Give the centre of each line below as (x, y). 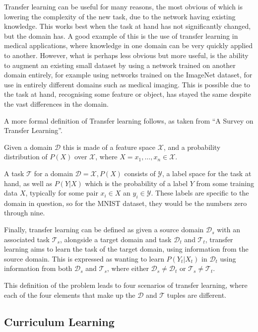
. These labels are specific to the (200, 193)
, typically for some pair (62, 193)
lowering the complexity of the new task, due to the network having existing (120, 16)
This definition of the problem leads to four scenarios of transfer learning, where (126, 285)
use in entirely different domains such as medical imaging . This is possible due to (127, 84)
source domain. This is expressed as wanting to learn (84, 258)
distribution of (26, 157)
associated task (27, 239)
